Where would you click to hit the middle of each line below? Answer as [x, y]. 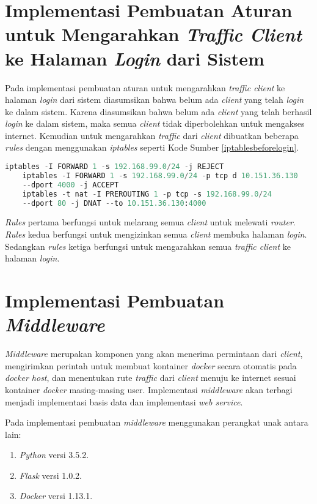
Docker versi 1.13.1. [56, 496]
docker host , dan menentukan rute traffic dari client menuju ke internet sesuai [151, 378]
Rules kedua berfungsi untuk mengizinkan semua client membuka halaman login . [156, 234]
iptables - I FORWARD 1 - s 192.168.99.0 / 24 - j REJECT [115, 167]
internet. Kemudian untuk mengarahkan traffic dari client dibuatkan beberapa [152, 135]
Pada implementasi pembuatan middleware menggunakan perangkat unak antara [157, 422]
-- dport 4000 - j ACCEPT [71, 185]
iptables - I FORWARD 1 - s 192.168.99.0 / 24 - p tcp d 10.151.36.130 [160, 175]
